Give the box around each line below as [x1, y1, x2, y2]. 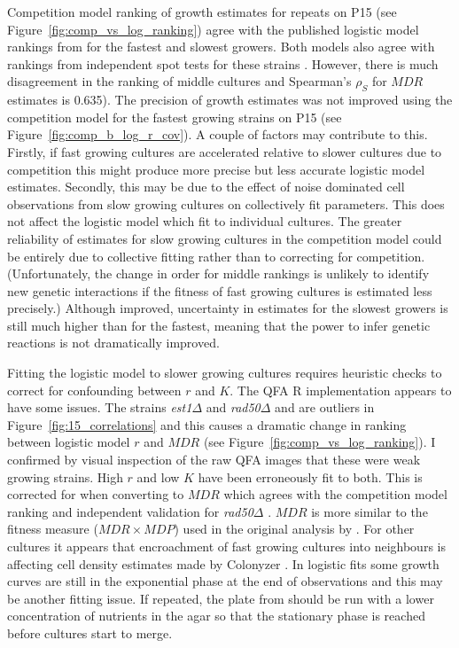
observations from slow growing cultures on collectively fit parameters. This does [7, 194, 445, 213]
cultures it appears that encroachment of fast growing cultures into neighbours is [7, 537, 446, 556]
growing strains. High [7, 467, 123, 486]
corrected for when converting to [7, 485, 184, 504]
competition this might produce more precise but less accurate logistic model [7, 160, 425, 178]
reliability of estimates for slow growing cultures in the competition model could [7, 229, 442, 247]
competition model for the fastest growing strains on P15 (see [7, 107, 342, 126]
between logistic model [7, 433, 130, 451]
